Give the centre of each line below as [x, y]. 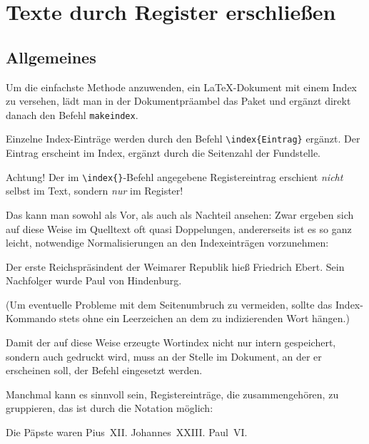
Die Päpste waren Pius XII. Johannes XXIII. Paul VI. [127, 432]
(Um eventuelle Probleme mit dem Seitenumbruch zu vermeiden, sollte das [169, 304]
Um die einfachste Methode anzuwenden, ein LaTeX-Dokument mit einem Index [181, 87]
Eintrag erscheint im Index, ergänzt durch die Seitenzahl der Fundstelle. [163, 153]
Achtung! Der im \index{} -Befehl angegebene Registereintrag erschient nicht [175, 176]
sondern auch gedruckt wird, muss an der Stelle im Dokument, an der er [164, 356]
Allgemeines [51, 57]
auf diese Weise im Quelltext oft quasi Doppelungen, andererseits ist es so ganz [179, 228]
